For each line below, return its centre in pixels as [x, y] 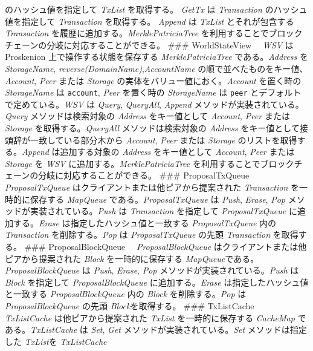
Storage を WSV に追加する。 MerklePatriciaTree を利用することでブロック [150, 163]
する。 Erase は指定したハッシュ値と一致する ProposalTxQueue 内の [145, 222]
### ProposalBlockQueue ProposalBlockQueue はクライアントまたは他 [166, 246]
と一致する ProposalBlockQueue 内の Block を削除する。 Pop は [126, 294]
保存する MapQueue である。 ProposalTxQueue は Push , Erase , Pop [157, 199]
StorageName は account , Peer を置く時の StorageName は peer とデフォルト [153, 92]
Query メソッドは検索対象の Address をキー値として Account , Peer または [147, 116]
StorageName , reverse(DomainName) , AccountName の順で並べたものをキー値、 [156, 68]
